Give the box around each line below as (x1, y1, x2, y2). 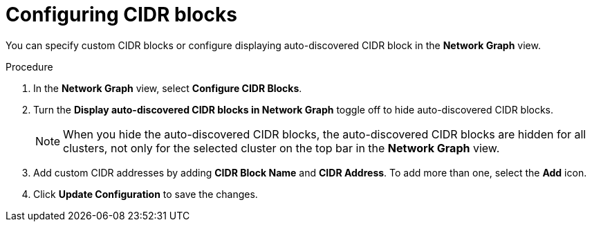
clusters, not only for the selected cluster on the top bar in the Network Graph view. (63, 140, 500, 155)
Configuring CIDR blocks (6, 3, 237, 26)
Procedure (6, 60, 53, 73)
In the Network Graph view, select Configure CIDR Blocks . (33, 82, 302, 94)
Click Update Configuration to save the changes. (33, 188, 258, 200)
